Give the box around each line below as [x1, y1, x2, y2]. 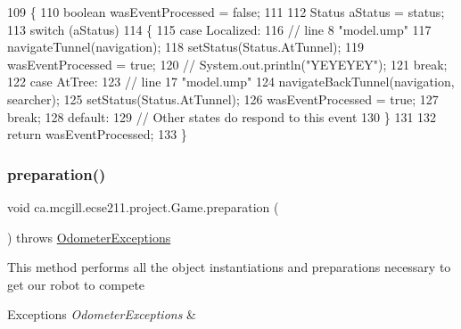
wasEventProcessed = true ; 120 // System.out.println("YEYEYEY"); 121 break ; [7, 54, 448, 73]
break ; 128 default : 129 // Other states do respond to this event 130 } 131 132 [7, 107, 437, 126]
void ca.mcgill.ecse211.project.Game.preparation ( [7, 197, 279, 216]
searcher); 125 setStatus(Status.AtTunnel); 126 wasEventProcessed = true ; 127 [7, 89, 439, 108]
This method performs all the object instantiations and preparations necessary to [7, 258, 451, 276]
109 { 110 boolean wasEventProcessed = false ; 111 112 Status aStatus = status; [7, 3, 445, 21]
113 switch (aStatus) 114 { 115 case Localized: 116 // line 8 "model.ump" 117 [7, 20, 432, 38]
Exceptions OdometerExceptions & [7, 305, 196, 324]
